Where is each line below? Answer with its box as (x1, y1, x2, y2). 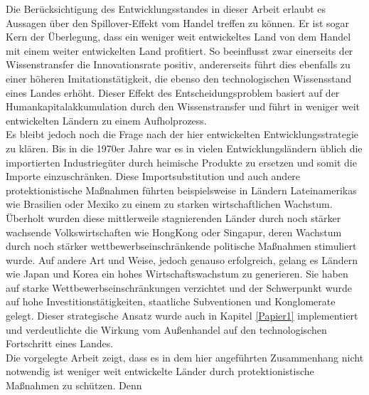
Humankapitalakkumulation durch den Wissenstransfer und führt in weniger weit (6, 99, 360, 114)
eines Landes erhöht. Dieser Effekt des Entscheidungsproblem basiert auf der (6, 85, 340, 100)
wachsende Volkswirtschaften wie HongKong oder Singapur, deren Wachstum (6, 224, 342, 239)
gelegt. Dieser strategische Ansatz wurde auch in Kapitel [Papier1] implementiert (6, 308, 358, 323)
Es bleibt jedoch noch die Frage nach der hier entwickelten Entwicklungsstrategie (6, 127, 359, 142)
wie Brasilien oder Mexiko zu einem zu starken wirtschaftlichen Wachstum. (6, 196, 333, 211)
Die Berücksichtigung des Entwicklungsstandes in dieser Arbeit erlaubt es (6, 1, 326, 16)
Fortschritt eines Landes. (6, 336, 114, 351)
